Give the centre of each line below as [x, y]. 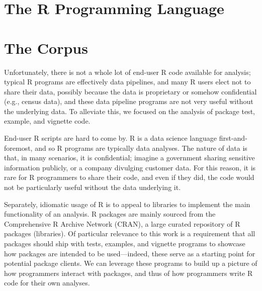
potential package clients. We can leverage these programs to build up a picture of [131, 263]
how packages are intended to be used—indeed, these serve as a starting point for [130, 253]
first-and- [233, 138]
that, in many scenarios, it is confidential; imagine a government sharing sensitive [129, 158]
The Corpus [46, 47]
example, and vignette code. [47, 121]
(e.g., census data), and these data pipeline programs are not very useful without [129, 101]
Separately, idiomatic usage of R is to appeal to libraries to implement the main [127, 204]
